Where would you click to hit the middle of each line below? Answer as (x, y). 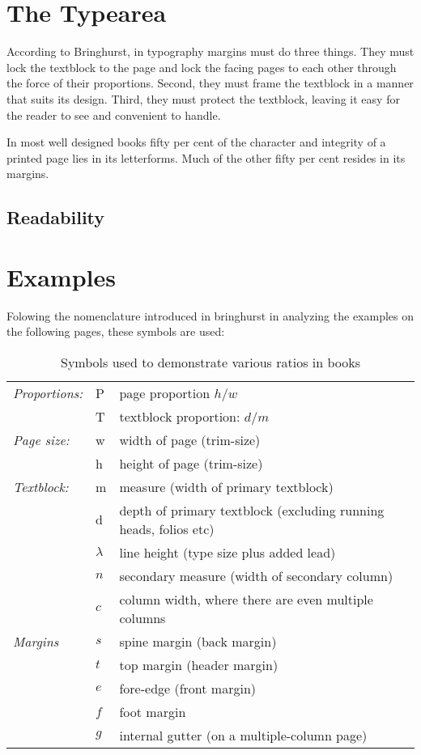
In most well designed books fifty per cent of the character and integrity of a (196, 142)
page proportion (165, 392)
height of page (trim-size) (191, 463)
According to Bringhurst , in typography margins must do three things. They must (210, 51)
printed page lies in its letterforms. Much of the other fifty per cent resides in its (206, 157)
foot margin (153, 711)
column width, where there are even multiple (246, 599)
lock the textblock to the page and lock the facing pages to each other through (202, 67)
